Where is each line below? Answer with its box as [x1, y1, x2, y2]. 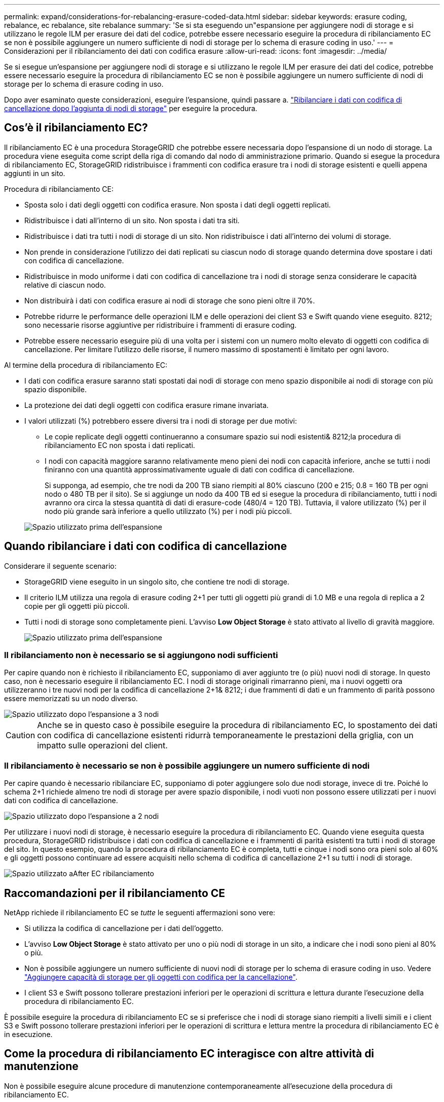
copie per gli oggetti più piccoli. [24, 601, 130, 610]
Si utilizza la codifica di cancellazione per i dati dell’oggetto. [24, 924, 224, 933]
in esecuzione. [4, 1030, 53, 1039]
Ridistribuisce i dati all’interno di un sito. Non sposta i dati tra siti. [24, 216, 240, 225]
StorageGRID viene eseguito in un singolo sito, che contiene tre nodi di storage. [24, 577, 289, 586]
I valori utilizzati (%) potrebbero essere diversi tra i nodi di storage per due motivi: [24, 416, 297, 425]
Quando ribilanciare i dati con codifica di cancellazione [4, 540, 287, 553]
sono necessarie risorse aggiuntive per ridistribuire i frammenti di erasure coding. [24, 320, 297, 329]
